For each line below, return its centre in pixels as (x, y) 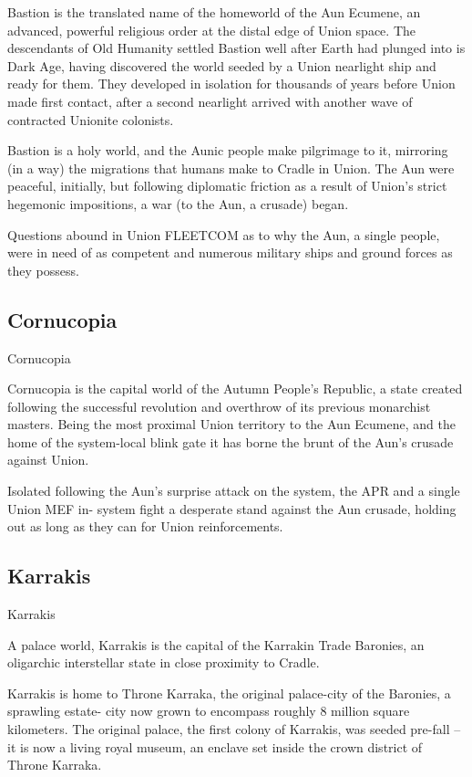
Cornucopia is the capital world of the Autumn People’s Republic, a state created (235, 388)
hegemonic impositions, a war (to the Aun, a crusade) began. (178, 203)
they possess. (43, 270)
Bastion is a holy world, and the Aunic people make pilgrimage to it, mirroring (228, 150)
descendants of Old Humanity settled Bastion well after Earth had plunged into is (236, 48)
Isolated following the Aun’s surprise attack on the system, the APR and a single (234, 491)
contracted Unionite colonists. (91, 119)
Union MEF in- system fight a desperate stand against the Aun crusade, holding (232, 508)
